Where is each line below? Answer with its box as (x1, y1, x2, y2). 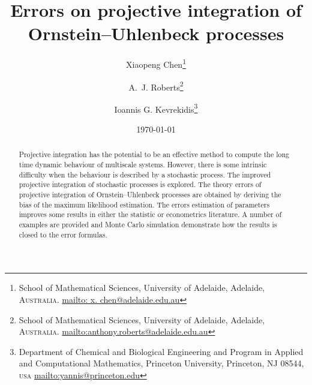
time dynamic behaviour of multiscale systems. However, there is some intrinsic (19, 160, 267, 170)
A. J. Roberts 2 (128, 79, 184, 93)
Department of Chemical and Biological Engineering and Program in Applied (19, 345, 304, 357)
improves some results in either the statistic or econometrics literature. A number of (19, 209, 282, 219)
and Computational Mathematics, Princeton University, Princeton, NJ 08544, (19, 357, 304, 369)
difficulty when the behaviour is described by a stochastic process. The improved (19, 169, 271, 179)
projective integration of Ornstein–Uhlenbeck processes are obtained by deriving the (19, 190, 281, 200)
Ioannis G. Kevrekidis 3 (114, 101, 198, 115)
